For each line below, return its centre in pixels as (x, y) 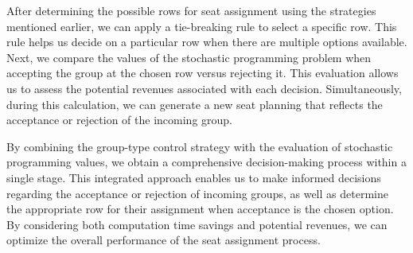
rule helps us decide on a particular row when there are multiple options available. (207, 42)
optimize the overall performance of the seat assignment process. (164, 240)
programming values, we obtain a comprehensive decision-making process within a (206, 162)
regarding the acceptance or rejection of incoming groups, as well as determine (197, 193)
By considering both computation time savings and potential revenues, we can (197, 224)
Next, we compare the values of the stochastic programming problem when (189, 57)
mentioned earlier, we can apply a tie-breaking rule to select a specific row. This (202, 26)
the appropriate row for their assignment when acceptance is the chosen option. (200, 209)
